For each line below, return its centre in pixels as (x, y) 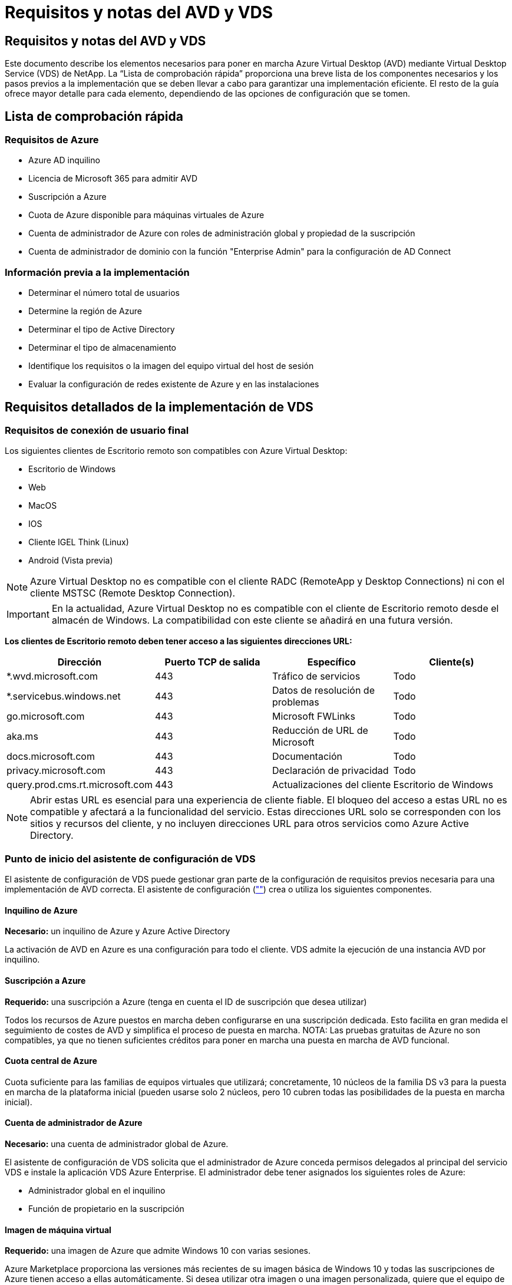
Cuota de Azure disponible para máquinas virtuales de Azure (146, 215)
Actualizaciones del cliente (332, 785)
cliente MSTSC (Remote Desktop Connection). (133, 593)
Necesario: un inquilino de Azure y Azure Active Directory (118, 931)
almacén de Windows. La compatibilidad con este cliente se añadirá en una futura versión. (252, 620)
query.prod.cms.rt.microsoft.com (80, 785)
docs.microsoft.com (51, 757)
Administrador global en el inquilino (97, 1190)
